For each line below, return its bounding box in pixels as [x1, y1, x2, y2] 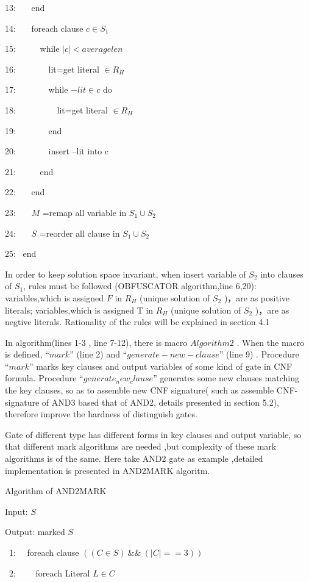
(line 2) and [76, 348, 120, 361]
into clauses [260, 267, 304, 280]
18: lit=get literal [5, 103, 108, 116]
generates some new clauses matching [160, 372, 299, 384]
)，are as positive [224, 291, 290, 304]
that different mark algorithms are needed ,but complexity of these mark [5, 440, 277, 453]
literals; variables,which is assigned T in [5, 303, 154, 316]
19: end [5, 124, 62, 137]
